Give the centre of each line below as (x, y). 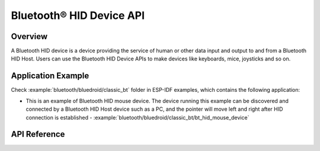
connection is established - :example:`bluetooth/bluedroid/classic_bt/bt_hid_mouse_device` (137, 117)
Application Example (50, 76)
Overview (29, 36)
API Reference (38, 134)
